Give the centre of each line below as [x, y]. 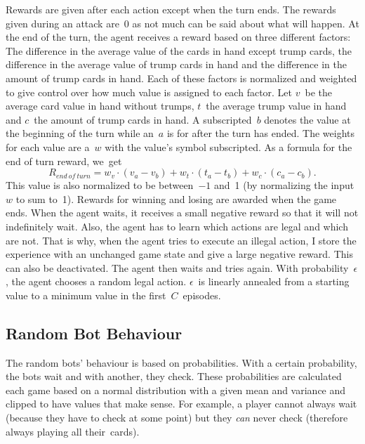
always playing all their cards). [73, 431]
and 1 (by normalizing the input [284, 185]
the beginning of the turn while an [80, 133]
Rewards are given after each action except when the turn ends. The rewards [171, 9]
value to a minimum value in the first [86, 295]
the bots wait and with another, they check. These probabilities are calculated [174, 376]
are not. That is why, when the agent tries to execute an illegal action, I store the [181, 240]
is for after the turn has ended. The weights [261, 133]
